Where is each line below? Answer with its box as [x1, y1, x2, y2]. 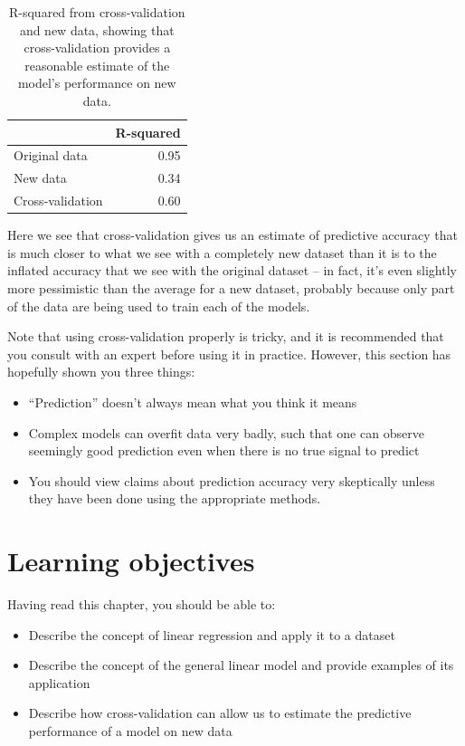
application [28, 673, 90, 692]
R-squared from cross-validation [9, 3, 185, 21]
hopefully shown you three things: [7, 362, 195, 381]
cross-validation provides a [24, 38, 171, 57]
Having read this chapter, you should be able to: [7, 595, 276, 614]
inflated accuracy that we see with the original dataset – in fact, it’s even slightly [7, 261, 457, 280]
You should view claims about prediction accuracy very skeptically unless [28, 471, 435, 490]
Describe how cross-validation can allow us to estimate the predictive [28, 703, 412, 722]
